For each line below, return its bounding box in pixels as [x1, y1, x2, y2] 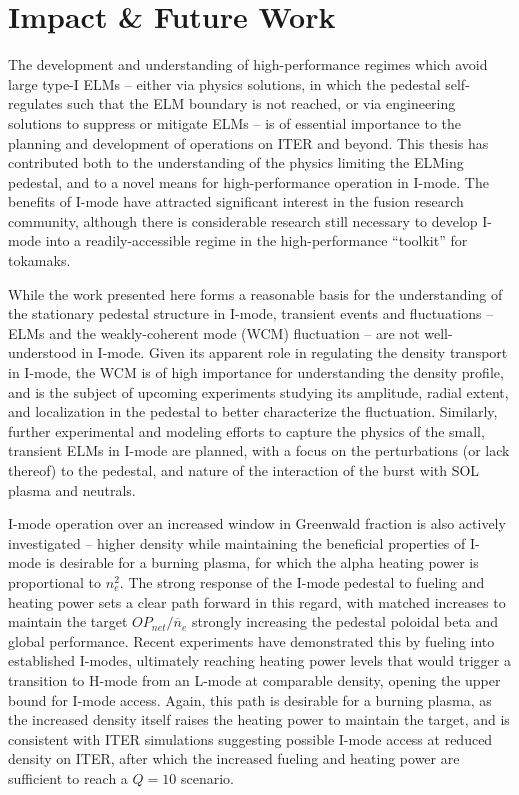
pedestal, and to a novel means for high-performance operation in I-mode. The [8, 171, 489, 192]
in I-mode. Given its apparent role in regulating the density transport [81, 342, 508, 363]
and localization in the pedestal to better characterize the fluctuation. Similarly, [8, 401, 498, 422]
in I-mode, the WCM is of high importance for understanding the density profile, [8, 362, 504, 383]
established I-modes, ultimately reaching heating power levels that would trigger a [8, 650, 511, 671]
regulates [8, 93, 63, 114]
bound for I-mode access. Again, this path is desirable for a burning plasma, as [8, 689, 492, 710]
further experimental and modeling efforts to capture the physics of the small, [8, 420, 485, 441]
